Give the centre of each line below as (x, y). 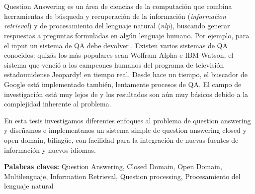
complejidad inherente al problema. (58, 104)
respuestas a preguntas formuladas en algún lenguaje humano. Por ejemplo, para (127, 35)
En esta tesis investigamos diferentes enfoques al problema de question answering (127, 120)
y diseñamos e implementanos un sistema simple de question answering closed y (125, 130)
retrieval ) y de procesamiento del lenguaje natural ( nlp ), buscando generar (117, 26)
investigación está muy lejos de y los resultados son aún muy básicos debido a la (126, 94)
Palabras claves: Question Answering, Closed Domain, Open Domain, (113, 166)
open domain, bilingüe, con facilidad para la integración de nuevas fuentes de (121, 140)
